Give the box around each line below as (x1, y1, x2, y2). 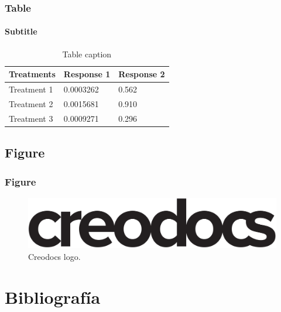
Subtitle (5, 25, 37, 37)
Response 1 (63, 68, 111, 80)
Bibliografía (5, 284, 101, 308)
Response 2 (118, 68, 165, 80)
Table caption (62, 47, 112, 60)
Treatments (9, 68, 56, 80)
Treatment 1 (9, 83, 53, 95)
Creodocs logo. (28, 250, 81, 262)
